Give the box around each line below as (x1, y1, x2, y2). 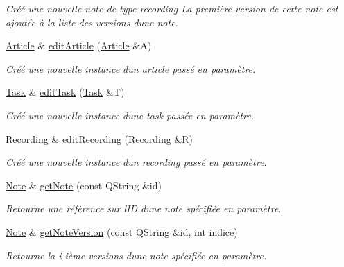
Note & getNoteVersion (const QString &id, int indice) (6, 224, 238, 239)
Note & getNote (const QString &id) (6, 178, 162, 192)
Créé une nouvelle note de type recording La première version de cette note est (6, 1, 338, 15)
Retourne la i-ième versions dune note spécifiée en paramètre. (6, 248, 267, 262)
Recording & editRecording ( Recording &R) (6, 131, 193, 146)
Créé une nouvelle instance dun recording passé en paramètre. (6, 155, 267, 169)
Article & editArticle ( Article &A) (6, 38, 152, 53)
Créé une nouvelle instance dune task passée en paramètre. (6, 107, 255, 122)
